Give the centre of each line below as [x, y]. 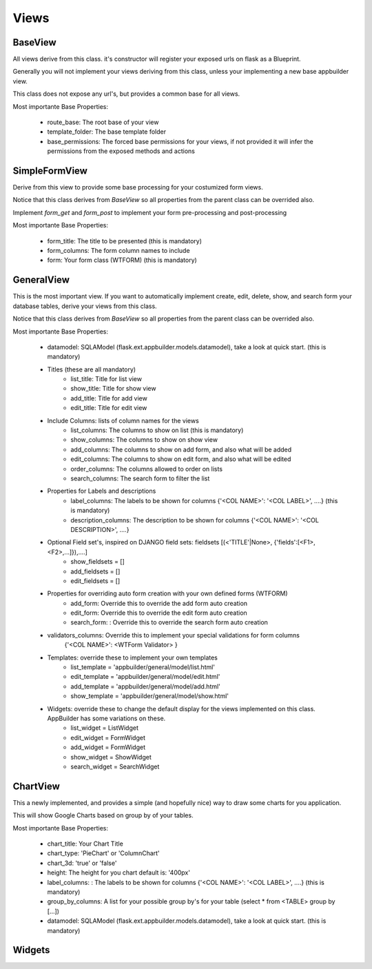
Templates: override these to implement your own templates [133, 657]
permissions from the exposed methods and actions [121, 151]
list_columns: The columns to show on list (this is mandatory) [157, 430]
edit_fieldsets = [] [95, 581]
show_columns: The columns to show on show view [144, 440]
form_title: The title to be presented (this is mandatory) [125, 241]
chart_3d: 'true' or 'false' [82, 863]
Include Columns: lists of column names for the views [123, 420]
